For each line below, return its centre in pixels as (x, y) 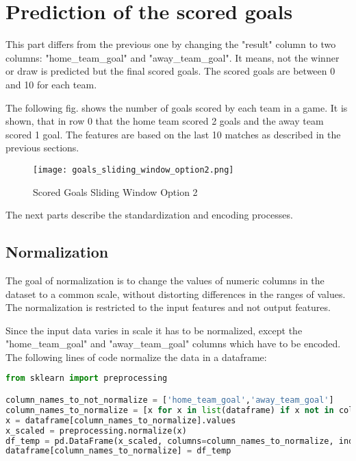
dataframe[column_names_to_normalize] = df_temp (118, 451)
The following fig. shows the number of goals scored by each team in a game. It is (177, 107)
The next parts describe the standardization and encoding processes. (149, 215)
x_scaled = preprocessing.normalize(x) (96, 431)
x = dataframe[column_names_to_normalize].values (121, 420)
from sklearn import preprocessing (87, 378)
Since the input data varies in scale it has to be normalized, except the (154, 330)
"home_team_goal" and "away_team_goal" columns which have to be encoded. (173, 344)
